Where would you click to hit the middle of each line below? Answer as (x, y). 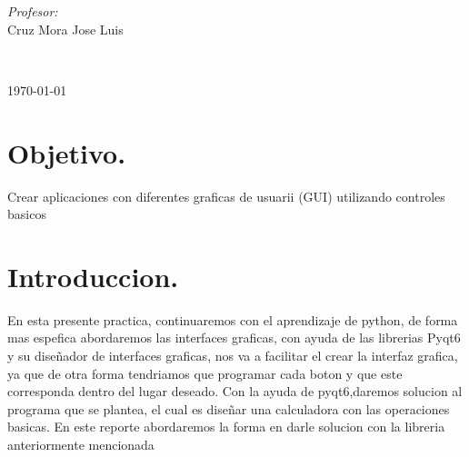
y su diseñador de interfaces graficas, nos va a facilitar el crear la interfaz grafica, (233, 355)
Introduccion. (93, 276)
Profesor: (33, 11)
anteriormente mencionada (81, 444)
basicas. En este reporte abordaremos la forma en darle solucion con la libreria (226, 427)
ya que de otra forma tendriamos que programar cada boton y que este (205, 373)
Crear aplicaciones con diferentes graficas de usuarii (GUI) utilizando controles (226, 196)
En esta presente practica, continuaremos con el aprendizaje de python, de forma (233, 319)
